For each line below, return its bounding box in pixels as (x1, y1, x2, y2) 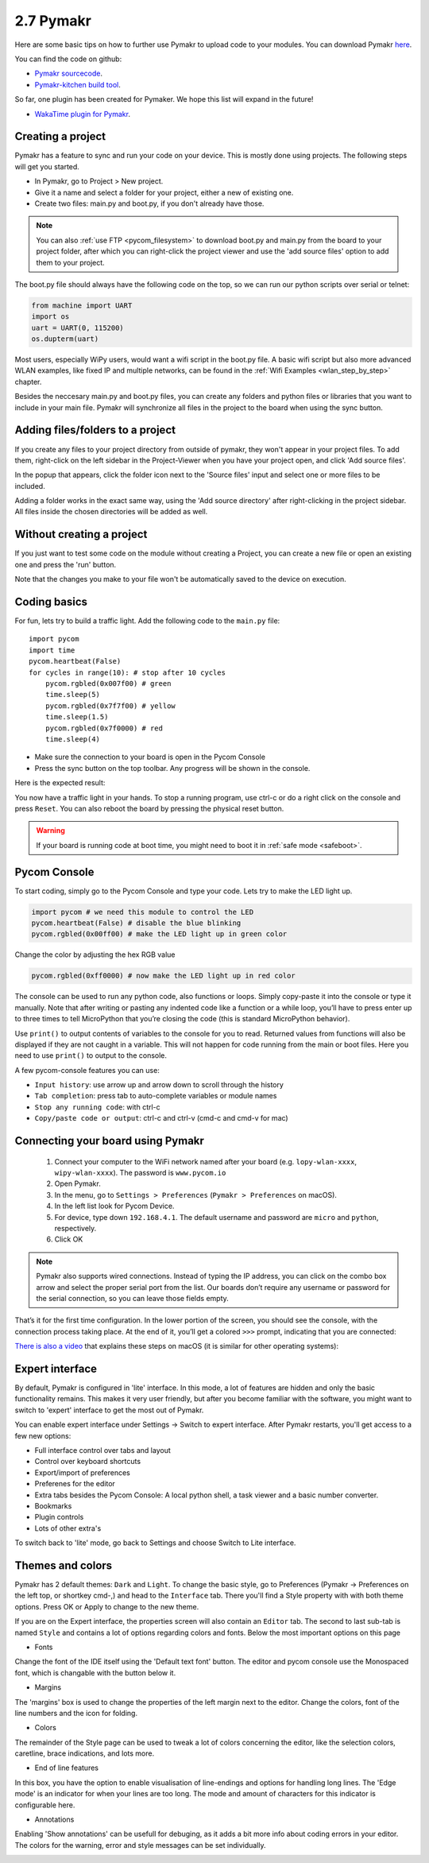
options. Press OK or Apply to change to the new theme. (14, 1602, 199, 1611)
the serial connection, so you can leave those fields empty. (36, 1293, 230, 1303)
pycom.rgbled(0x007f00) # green (44, 680, 172, 688)
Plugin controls (34, 1512, 84, 1522)
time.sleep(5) (44, 690, 101, 699)
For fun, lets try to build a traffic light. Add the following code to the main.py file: (14, 616, 280, 626)
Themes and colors (14, 1559, 113, 1572)
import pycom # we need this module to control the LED (31, 907, 254, 916)
